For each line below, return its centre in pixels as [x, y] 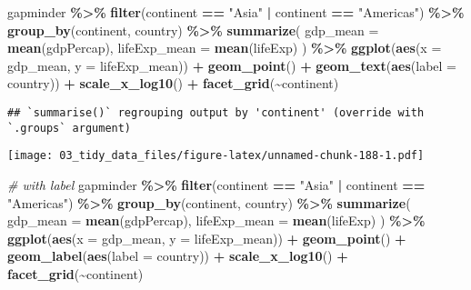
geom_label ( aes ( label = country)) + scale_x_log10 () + [178, 256]
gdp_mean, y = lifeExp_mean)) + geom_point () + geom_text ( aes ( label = [232, 65]
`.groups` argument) [70, 128]
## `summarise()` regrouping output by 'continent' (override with [216, 112]
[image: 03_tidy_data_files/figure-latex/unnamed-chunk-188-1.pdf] [216, 156]
